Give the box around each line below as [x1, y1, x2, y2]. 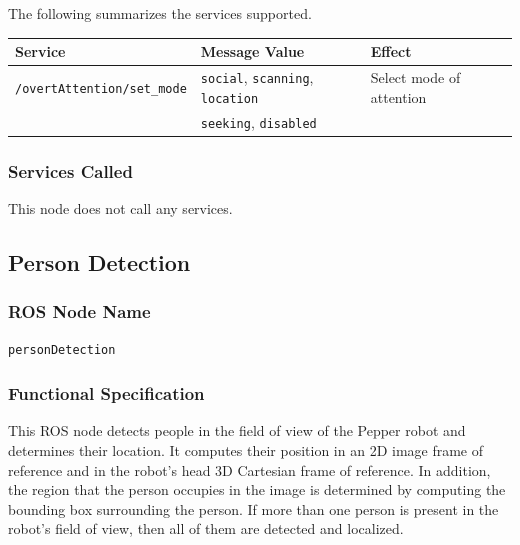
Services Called [8, 158, 133, 183]
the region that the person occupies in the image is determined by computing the [8, 479, 506, 500]
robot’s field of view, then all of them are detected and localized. [8, 518, 404, 539]
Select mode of [370, 67, 461, 87]
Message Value [200, 41, 305, 62]
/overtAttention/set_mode [15, 81, 187, 96]
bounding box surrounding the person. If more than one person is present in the [8, 498, 499, 519]
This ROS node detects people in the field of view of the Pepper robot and [8, 420, 466, 441]
